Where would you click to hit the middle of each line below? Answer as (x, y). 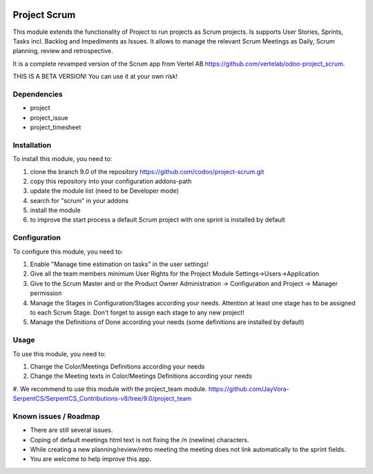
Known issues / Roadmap (56, 416)
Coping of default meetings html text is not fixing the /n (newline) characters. (140, 439)
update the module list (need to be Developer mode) (104, 191)
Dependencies (38, 94)
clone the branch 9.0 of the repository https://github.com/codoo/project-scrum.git (147, 171)
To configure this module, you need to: (68, 252)
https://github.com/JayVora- (249, 389)
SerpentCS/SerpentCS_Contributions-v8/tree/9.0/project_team (102, 399)
